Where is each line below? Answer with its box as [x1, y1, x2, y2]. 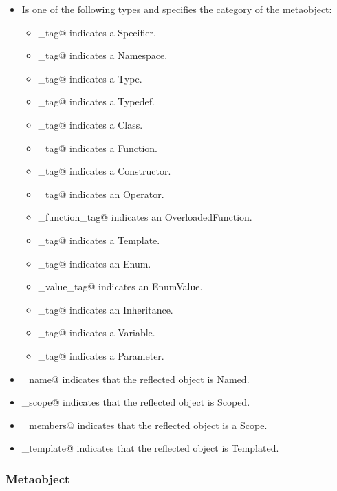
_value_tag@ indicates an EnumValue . [38, 279, 203, 294]
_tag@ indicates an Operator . [38, 186, 164, 201]
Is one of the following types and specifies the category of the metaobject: [21, 2, 332, 16]
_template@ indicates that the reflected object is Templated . [21, 441, 279, 455]
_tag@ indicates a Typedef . [38, 94, 155, 109]
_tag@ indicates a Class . [38, 117, 143, 131]
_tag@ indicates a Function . [38, 140, 157, 155]
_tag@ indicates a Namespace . [38, 48, 168, 63]
